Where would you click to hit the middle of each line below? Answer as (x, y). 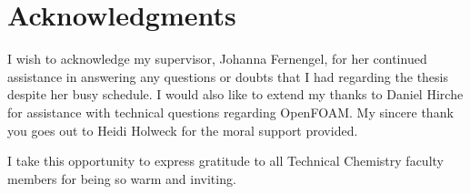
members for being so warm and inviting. (122, 178)
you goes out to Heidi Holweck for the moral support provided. (183, 130)
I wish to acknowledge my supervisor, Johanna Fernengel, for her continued (217, 59)
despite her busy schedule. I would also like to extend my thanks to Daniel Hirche (235, 94)
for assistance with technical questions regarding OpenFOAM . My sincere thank (230, 112)
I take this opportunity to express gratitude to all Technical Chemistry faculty (225, 161)
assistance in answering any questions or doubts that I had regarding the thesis (228, 76)
